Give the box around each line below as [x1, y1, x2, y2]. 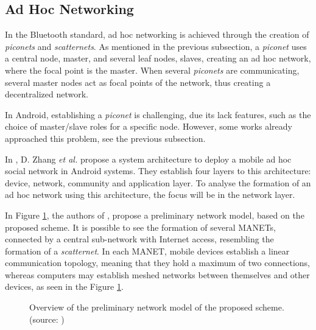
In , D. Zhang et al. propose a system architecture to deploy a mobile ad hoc [5, 152, 292, 165]
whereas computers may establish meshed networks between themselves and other [5, 268, 310, 281]
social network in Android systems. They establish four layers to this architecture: [5, 164, 311, 177]
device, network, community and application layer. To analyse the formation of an [5, 176, 311, 189]
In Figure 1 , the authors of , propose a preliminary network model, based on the [5, 208, 304, 221]
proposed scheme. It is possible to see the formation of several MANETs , [5, 220, 276, 233]
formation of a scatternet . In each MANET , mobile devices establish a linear [5, 244, 290, 257]
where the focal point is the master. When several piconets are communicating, [5, 63, 300, 76]
